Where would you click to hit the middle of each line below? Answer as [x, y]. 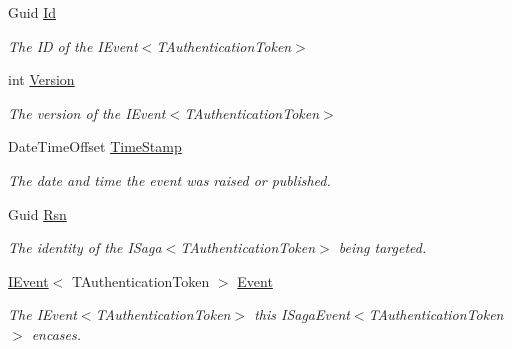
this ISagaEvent [302, 314]
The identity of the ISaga [85, 247]
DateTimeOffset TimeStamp [95, 146]
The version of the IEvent [87, 112]
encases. [56, 333]
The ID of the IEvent [73, 45]
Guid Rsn [37, 213]
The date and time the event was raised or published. [169, 179]
